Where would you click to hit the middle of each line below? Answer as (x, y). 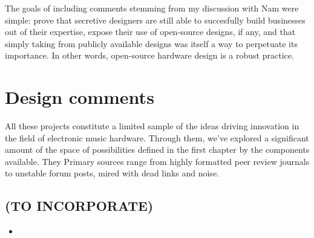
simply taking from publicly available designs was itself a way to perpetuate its (151, 43)
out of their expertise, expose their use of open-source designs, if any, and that (150, 32)
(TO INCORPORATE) (79, 206)
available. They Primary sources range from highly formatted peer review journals (157, 161)
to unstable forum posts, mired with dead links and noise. (112, 173)
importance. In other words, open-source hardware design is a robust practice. (149, 55)
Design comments (80, 97)
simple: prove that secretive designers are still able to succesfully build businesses (155, 20)
